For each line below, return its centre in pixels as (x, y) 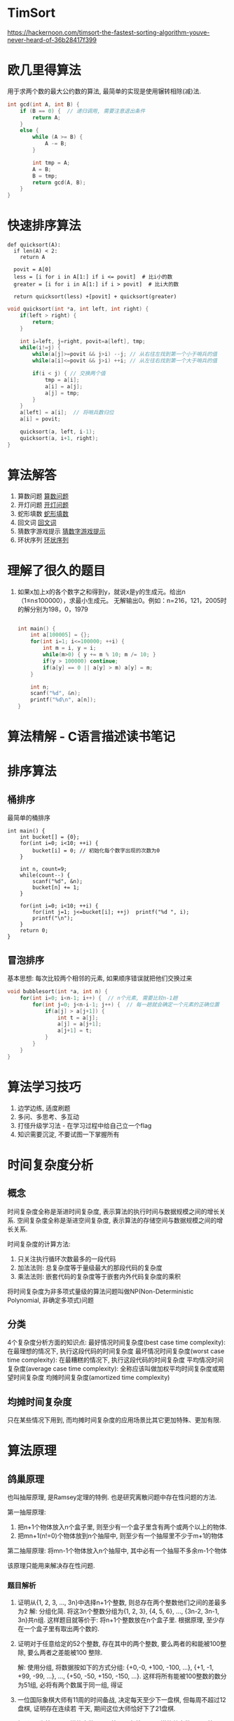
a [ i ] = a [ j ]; (63, 386)
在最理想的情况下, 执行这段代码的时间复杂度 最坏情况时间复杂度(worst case (116, 1351)
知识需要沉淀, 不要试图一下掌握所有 (68, 1134)
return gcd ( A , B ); (59, 182)
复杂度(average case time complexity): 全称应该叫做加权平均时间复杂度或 (113, 1369)
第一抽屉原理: (27, 1512)
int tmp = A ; (51, 163)
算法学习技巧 (44, 1087)
